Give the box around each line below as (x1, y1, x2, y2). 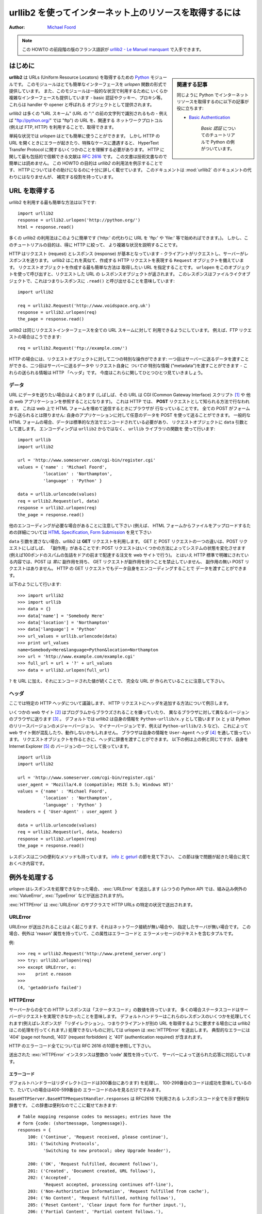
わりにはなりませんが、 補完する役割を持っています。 (9, 174, 116, 180)
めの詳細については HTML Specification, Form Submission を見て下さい (9, 529, 152, 535)
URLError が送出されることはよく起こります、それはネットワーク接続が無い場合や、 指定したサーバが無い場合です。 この (9, 924, 251, 929)
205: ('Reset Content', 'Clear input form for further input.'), (27, 1202, 187, 1208)
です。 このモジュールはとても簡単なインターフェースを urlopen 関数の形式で (13, 81, 167, 87)
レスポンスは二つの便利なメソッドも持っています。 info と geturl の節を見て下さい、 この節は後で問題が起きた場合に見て (9, 854, 250, 860)
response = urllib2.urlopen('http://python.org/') (17, 218, 141, 223)
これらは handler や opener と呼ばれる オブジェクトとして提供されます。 (9, 101, 155, 107)
